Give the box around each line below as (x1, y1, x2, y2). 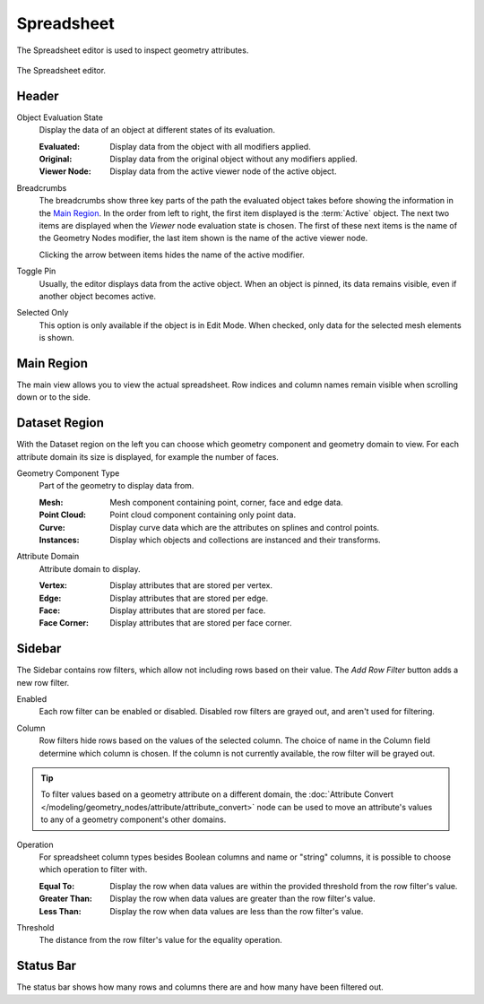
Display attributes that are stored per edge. (109, 593, 269, 603)
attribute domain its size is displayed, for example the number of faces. (16, 451, 280, 462)
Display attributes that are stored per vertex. (109, 580, 273, 591)
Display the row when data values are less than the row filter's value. (109, 905, 364, 916)
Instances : (39, 534, 80, 546)
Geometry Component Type (16, 468, 120, 479)
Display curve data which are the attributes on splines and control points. (109, 522, 380, 532)
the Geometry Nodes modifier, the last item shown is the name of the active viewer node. (39, 233, 368, 244)
